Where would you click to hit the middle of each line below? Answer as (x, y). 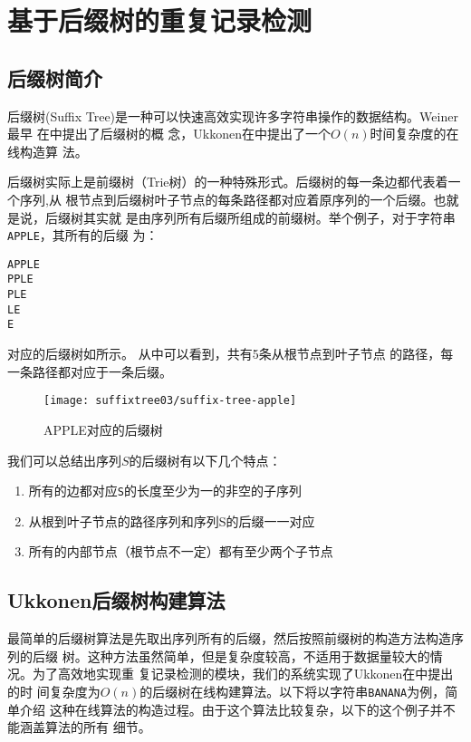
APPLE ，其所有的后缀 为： (83, 235)
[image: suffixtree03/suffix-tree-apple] (170, 401)
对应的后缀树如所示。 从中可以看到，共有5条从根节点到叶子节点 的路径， (224, 354)
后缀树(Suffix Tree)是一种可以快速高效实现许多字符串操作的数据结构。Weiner (233, 116)
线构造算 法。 (48, 151)
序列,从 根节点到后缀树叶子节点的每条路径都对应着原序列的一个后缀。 (226, 199)
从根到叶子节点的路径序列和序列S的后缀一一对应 (172, 520)
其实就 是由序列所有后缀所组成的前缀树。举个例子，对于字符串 (269, 217)
